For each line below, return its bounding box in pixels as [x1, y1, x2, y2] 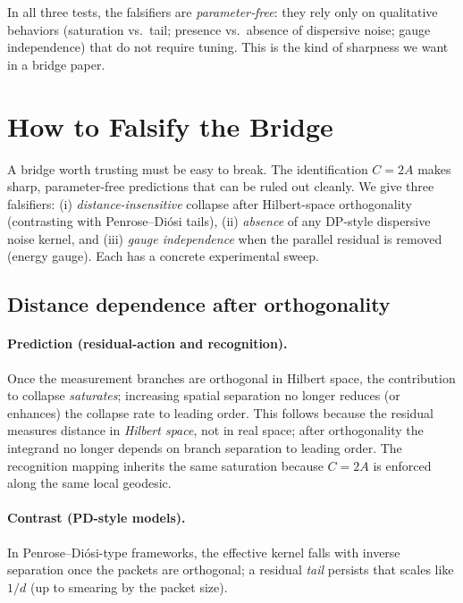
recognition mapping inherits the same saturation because [7, 456, 324, 474]
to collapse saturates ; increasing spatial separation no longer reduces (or [7, 386, 400, 405]
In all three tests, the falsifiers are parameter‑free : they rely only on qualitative [7, 3, 438, 21]
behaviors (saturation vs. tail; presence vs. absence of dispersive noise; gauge [7, 20, 431, 38]
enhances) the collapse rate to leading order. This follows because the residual [7, 403, 434, 422]
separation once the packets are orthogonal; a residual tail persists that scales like [7, 560, 454, 579]
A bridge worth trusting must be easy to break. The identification [7, 159, 368, 178]
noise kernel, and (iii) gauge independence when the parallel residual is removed [7, 229, 442, 247]
